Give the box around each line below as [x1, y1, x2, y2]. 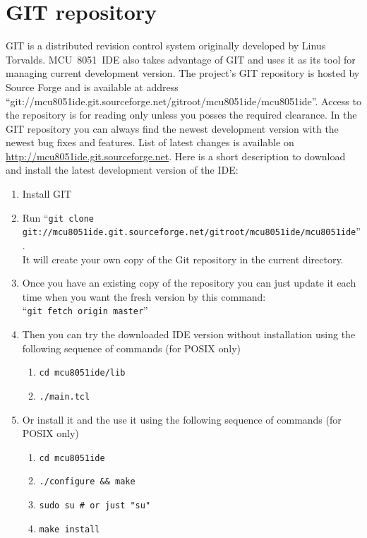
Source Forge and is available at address [6, 79, 179, 94]
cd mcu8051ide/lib [39, 368, 126, 378]
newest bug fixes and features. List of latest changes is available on [6, 135, 294, 150]
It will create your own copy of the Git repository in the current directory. [22, 251, 344, 266]
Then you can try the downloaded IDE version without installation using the [22, 327, 356, 341]
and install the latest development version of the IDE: [6, 162, 239, 177]
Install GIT [22, 186, 72, 201]
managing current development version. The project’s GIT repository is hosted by [6, 66, 360, 80]
